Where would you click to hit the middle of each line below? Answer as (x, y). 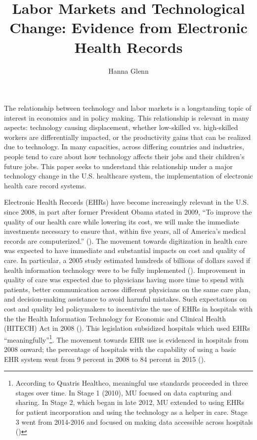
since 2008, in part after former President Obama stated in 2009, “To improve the (128, 212)
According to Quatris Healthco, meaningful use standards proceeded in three (132, 383)
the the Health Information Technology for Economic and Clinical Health (115, 318)
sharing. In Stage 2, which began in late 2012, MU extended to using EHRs (130, 402)
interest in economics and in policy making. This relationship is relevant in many (127, 117)
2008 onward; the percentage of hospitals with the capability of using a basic (120, 349)
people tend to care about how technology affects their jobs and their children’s (124, 156)
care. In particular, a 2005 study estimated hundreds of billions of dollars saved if (127, 260)
